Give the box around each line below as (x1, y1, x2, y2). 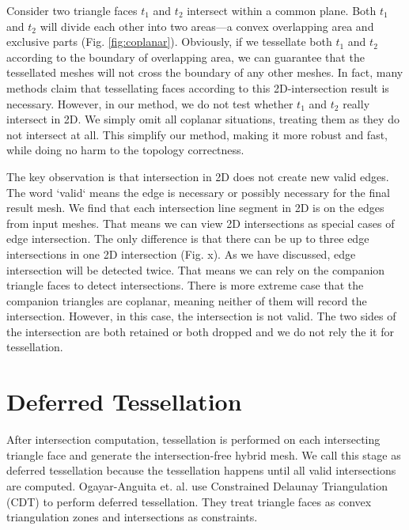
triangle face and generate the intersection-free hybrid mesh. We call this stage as (6, 446, 401, 463)
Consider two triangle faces (6, 2, 138, 18)
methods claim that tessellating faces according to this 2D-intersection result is (6, 79, 389, 96)
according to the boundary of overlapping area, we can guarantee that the (6, 48, 365, 65)
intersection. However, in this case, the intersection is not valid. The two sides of (6, 308, 396, 324)
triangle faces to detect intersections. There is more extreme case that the (6, 277, 364, 293)
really (343, 95, 370, 112)
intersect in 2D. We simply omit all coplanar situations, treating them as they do (6, 111, 400, 127)
